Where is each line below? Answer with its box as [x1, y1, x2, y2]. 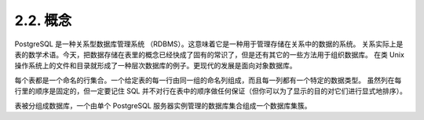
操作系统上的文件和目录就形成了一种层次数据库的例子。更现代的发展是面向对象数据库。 [14, 61, 297, 71]
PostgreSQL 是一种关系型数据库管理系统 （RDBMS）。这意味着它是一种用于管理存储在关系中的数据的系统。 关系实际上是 [14, 39, 404, 49]
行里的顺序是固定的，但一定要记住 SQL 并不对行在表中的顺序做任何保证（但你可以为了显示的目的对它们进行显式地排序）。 [14, 86, 408, 96]
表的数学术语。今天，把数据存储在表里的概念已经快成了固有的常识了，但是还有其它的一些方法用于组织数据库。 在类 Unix [14, 49, 404, 59]
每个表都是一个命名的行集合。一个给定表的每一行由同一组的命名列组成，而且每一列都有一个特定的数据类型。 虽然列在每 [14, 75, 402, 85]
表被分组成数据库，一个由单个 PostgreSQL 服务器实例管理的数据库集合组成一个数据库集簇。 [14, 100, 312, 110]
